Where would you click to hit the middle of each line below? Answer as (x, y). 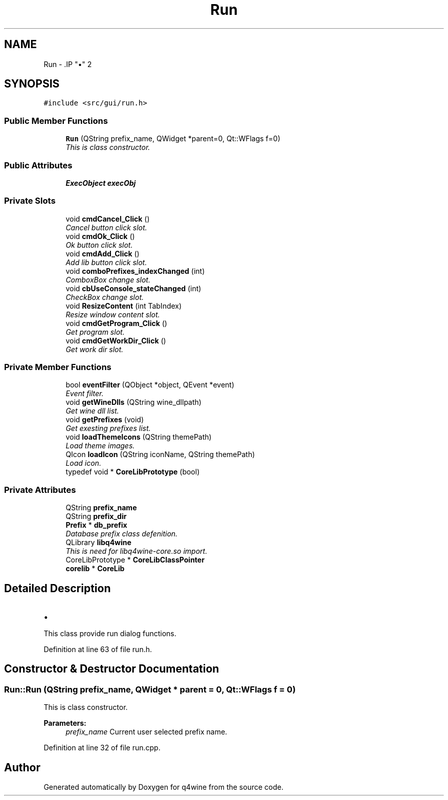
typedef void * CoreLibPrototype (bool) (133, 472)
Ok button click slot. (99, 245)
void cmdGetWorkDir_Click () (116, 340)
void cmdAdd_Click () (103, 253)
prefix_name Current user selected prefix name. (147, 732)
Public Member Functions (56, 121)
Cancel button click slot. (106, 227)
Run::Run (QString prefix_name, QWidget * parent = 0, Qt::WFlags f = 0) (150, 689)
